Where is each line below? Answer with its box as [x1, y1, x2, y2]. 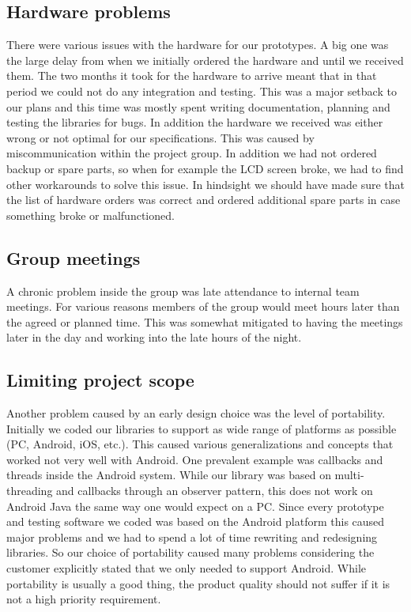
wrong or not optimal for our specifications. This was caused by [6, 129, 315, 145]
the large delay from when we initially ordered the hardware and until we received [6, 51, 404, 68]
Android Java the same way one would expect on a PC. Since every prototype [6, 497, 384, 514]
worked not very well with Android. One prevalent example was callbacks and [6, 451, 383, 467]
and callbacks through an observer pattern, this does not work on [56, 482, 373, 499]
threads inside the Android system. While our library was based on [6, 467, 331, 483]
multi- [334, 467, 364, 483]
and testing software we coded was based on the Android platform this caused [6, 513, 385, 530]
